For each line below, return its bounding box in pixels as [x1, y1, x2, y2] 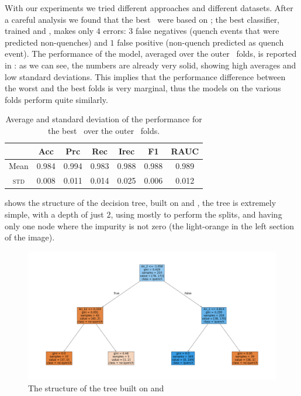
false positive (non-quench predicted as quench [117, 36, 284, 48]
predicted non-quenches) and [5, 36, 108, 48]
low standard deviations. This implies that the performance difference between [5, 70, 286, 82]
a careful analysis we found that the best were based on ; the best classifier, [5, 13, 280, 25]
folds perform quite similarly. [5, 93, 108, 105]
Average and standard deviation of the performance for [5, 113, 202, 125]
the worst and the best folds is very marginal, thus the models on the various [5, 82, 281, 94]
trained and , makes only [5, 25, 94, 37]
